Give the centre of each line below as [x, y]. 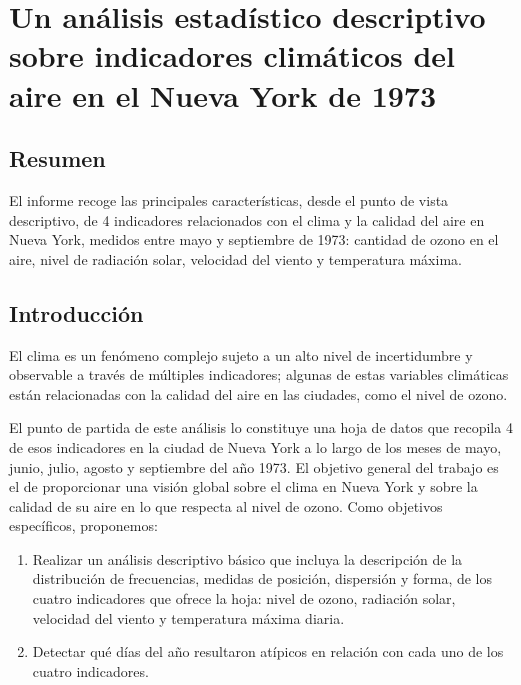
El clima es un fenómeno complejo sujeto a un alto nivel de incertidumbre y [241, 354]
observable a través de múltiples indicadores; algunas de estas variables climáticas [259, 374]
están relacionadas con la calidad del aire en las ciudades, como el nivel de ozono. [258, 393]
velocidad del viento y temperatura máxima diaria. [188, 617]
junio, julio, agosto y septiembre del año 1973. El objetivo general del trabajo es [254, 466]
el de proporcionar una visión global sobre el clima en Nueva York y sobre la [243, 486]
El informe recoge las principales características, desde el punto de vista [229, 199]
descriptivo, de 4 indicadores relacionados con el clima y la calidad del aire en [247, 219]
